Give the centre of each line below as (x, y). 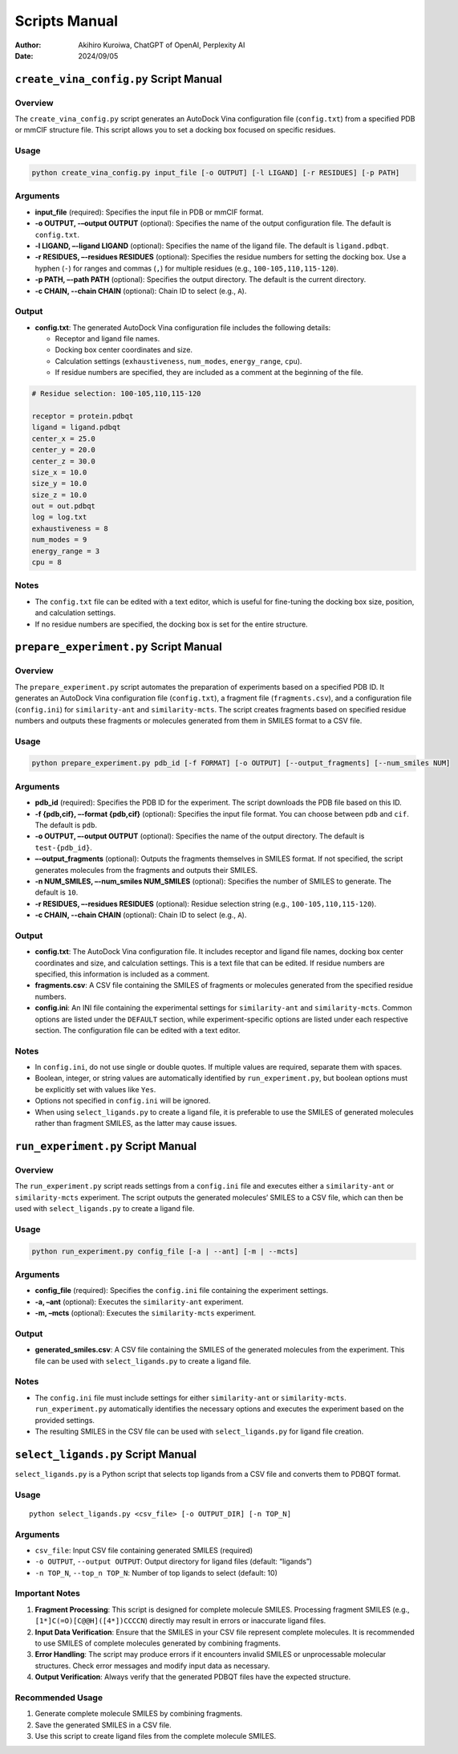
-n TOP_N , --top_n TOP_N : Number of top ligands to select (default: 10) (156, 1572)
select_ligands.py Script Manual (106, 1454)
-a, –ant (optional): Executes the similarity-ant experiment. (139, 1302)
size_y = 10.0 (59, 483)
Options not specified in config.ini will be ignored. (123, 1101)
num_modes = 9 (59, 540)
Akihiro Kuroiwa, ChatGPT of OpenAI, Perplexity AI (162, 45)
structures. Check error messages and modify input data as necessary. (152, 1666)
